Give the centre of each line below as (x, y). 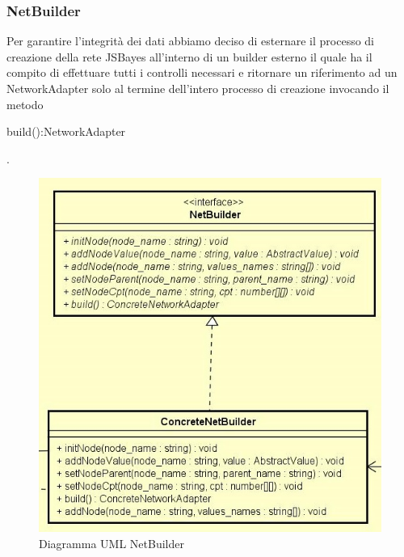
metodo (25, 104)
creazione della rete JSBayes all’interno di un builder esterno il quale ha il (189, 56)
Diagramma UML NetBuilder (112, 544)
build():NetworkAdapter (66, 131)
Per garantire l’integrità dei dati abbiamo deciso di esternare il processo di (190, 41)
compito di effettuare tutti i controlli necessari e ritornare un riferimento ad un (202, 72)
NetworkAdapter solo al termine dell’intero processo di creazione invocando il (198, 88)
